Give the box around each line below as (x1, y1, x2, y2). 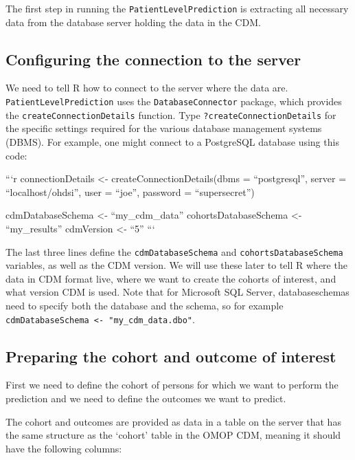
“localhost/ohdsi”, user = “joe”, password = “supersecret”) (5, 184, 255, 199)
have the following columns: (5, 441, 122, 455)
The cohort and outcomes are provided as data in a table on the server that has (5, 414, 341, 428)
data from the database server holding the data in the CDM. (5, 14, 261, 29)
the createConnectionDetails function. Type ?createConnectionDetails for (5, 107, 336, 122)
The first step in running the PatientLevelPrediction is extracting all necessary (5, 1, 349, 15)
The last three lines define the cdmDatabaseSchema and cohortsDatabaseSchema (5, 244, 343, 259)
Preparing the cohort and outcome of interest (5, 345, 336, 366)
